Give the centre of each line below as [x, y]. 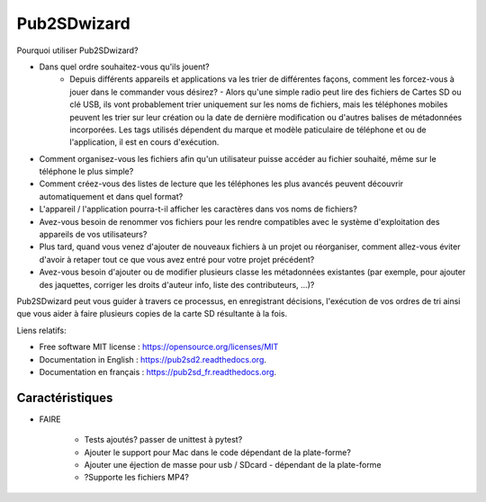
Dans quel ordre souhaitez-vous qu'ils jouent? [125, 67]
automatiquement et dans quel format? [111, 196]
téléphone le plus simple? [86, 172]
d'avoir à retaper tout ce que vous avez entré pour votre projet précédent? [177, 259]
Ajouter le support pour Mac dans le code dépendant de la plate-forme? [217, 452]
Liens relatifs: [41, 330]
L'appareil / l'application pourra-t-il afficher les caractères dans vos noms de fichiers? [198, 209]
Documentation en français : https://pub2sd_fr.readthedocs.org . [158, 372]
